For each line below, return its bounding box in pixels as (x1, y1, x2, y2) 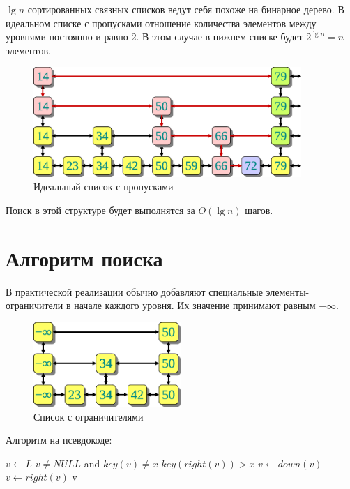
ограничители (6, 298, 63, 313)
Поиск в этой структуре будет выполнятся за (6, 203, 195, 218)
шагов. (245, 203, 273, 218)
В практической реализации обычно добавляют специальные (6, 284, 263, 299)
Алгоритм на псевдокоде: (6, 432, 112, 447)
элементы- (266, 284, 310, 299)
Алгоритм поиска (6, 243, 163, 272)
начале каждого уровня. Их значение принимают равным (74, 298, 316, 313)
